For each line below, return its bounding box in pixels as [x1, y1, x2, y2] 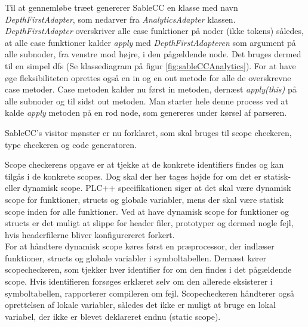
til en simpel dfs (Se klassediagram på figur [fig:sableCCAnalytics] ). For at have [5, 59, 296, 72]
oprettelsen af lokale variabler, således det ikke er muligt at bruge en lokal [5, 298, 276, 311]
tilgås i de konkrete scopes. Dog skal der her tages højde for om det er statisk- [5, 169, 291, 182]
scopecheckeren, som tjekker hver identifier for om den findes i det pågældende [5, 263, 292, 276]
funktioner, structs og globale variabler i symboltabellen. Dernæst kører [5, 251, 266, 264]
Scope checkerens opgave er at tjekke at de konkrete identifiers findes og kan [5, 158, 284, 171]
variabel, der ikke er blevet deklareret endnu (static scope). [5, 310, 221, 322]
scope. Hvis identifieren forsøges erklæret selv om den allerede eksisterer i [5, 275, 273, 288]
